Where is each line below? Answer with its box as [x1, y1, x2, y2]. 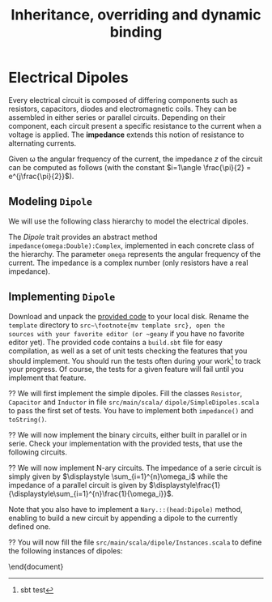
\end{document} [8, 561, 64, 572]
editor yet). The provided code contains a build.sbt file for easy [8, 337, 223, 347]
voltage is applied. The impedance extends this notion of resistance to [8, 130, 244, 139]
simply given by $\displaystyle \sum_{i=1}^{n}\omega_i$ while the [8, 472, 228, 481]
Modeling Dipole [8, 194, 93, 208]
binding [109, 23, 163, 41]
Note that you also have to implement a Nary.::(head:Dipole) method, [8, 505, 243, 514]
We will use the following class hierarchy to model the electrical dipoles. [8, 216, 249, 226]
